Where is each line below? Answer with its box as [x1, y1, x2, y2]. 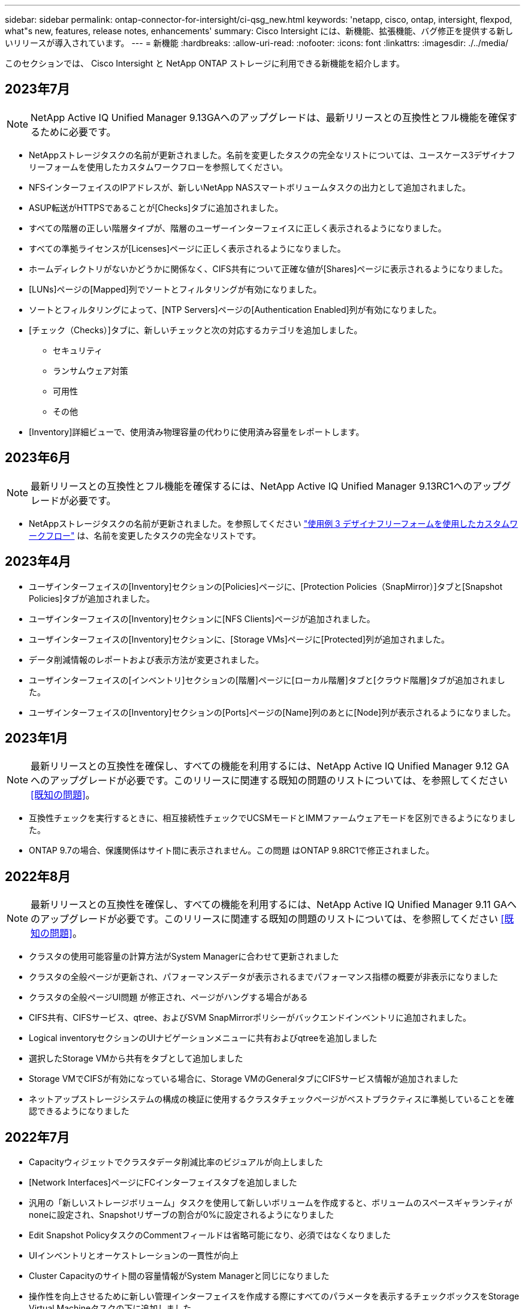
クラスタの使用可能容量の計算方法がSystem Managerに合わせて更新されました [29, 951, 339, 962]
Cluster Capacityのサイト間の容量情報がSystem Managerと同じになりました [29, 1271, 330, 1281]
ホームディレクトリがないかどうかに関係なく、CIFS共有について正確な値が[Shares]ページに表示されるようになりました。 [29, 263, 508, 274]
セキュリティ [53, 345, 103, 355]
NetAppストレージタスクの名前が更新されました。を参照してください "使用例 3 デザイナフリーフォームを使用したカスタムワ [29, 518, 518, 529]
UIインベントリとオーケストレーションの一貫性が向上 [29, 1250, 239, 1261]
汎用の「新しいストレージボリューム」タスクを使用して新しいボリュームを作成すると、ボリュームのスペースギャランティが [29, 1198, 512, 1208]
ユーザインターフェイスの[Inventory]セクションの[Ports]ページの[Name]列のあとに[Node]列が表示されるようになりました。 [29, 707, 516, 717]
